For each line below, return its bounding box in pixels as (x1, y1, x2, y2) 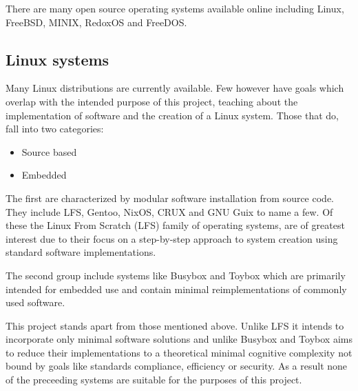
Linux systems (6, 48, 109, 70)
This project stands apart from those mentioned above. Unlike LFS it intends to (6, 318, 344, 332)
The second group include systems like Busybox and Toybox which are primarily (6, 268, 346, 282)
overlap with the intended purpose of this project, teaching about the (6, 94, 298, 108)
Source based (21, 144, 77, 159)
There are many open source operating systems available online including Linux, (6, 1, 344, 15)
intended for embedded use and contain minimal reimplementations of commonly (6, 281, 347, 296)
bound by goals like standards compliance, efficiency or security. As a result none (6, 359, 348, 373)
